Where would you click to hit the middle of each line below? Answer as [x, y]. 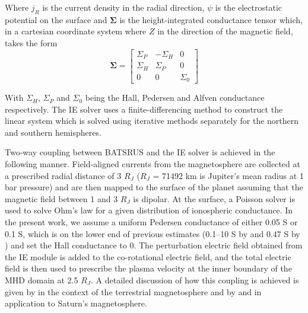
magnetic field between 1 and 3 [61, 198]
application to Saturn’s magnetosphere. [76, 303]
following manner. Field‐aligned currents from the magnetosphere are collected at [153, 164]
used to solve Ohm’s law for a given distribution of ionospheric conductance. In [149, 210]
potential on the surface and [56, 19]
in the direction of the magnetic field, [225, 31]
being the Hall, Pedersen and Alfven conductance [175, 98]
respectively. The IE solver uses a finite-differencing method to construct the [144, 109]
